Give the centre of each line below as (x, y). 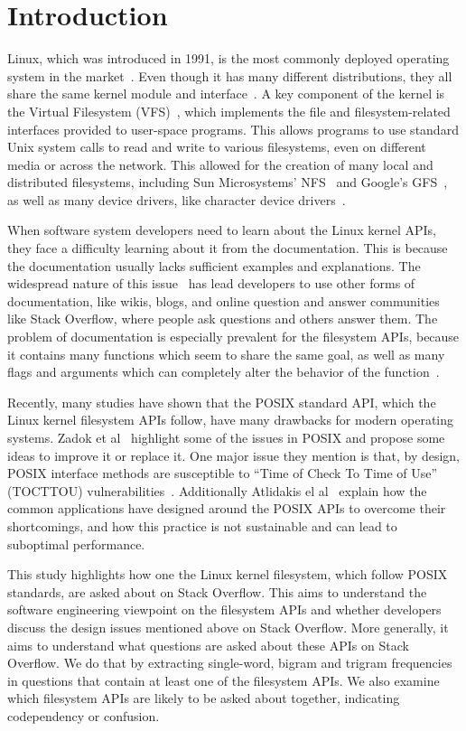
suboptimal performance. (76, 544)
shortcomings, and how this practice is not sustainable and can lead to (202, 525)
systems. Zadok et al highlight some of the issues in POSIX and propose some (226, 437)
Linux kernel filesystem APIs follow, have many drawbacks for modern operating (231, 420)
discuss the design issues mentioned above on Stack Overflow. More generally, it (228, 627)
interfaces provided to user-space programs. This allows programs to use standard (233, 129)
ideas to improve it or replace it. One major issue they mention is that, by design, (234, 455)
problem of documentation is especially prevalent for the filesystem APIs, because (233, 337)
